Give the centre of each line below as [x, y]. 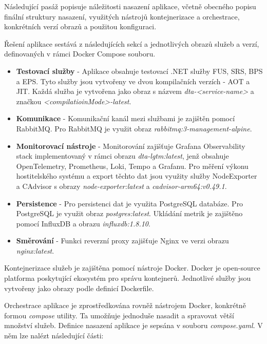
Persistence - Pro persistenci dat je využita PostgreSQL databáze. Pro [130, 203]
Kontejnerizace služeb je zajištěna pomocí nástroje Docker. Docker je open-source [132, 268]
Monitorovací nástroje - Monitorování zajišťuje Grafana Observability [131, 146]
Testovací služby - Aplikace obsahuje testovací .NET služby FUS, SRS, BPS [139, 71]
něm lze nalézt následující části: [54, 336]
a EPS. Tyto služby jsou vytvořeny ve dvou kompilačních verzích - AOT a [133, 81]
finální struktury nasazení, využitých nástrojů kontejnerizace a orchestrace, [122, 16]
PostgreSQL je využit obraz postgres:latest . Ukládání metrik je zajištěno [129, 213]
